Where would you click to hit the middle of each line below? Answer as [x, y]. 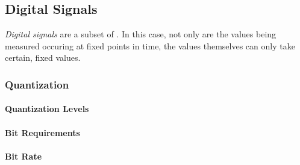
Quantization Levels [47, 109]
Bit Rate [23, 156]
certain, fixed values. [43, 58]
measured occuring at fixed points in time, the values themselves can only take [150, 45]
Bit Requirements [42, 132]
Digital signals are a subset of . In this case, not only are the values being [141, 34]
